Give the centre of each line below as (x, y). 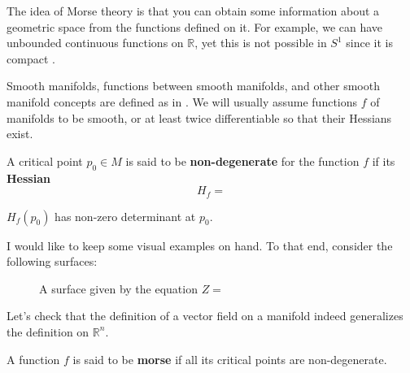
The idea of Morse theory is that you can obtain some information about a (193, 11)
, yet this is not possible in (261, 43)
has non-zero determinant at (125, 216)
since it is (369, 43)
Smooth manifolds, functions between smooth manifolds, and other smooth (193, 86)
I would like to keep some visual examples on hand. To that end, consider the (200, 245)
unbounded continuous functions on (95, 43)
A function (33, 359)
